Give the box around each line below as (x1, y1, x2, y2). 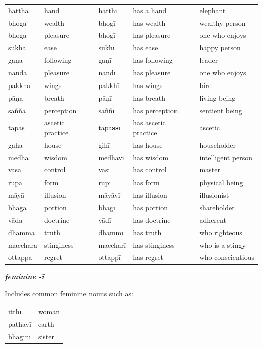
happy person (199, 42, 241, 53)
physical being (199, 177, 243, 188)
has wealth (133, 17, 166, 28)
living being (199, 92, 236, 103)
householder (199, 139, 236, 150)
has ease (133, 42, 158, 53)
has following (133, 55, 173, 65)
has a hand (133, 5, 167, 15)
